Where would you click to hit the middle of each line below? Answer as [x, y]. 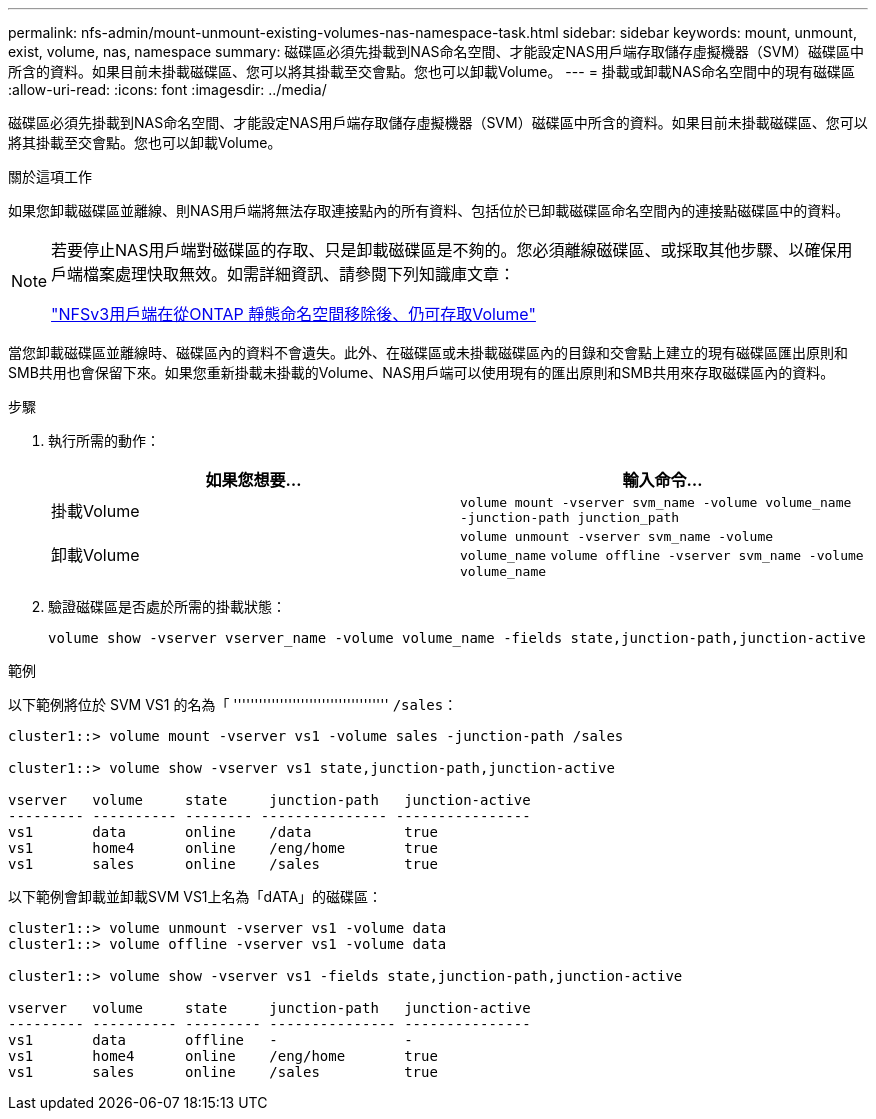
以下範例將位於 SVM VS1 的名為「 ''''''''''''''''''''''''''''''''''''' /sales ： [233, 704]
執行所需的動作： [104, 440]
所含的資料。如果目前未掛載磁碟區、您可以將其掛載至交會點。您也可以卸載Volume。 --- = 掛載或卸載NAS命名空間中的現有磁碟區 [432, 71]
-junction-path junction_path [570, 517]
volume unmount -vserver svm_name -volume [617, 536]
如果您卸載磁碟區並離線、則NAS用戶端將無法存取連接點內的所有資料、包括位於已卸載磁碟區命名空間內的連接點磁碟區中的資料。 [429, 210]
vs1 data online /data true [223, 832]
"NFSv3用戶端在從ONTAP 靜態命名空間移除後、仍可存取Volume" [293, 314]
